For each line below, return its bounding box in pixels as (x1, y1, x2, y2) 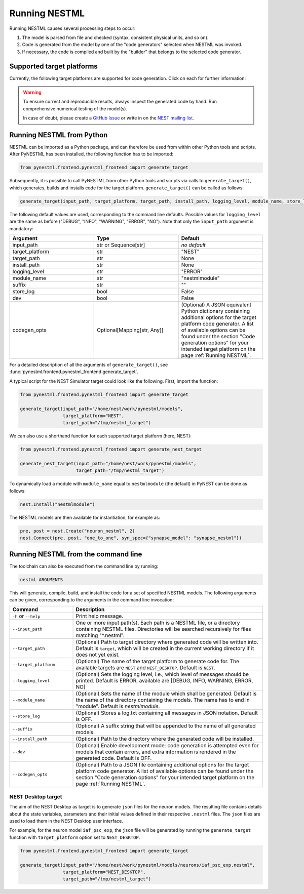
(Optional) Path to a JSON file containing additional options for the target (75, 761, 249, 768)
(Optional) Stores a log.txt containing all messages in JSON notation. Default (75, 709, 258, 716)
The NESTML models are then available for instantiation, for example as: (9, 514, 161, 520)
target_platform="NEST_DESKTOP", (62, 869, 146, 875)
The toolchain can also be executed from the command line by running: (9, 563, 159, 569)
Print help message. (75, 613, 124, 620)
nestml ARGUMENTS (20, 577, 63, 582)
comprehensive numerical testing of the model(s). (23, 105, 128, 111)
